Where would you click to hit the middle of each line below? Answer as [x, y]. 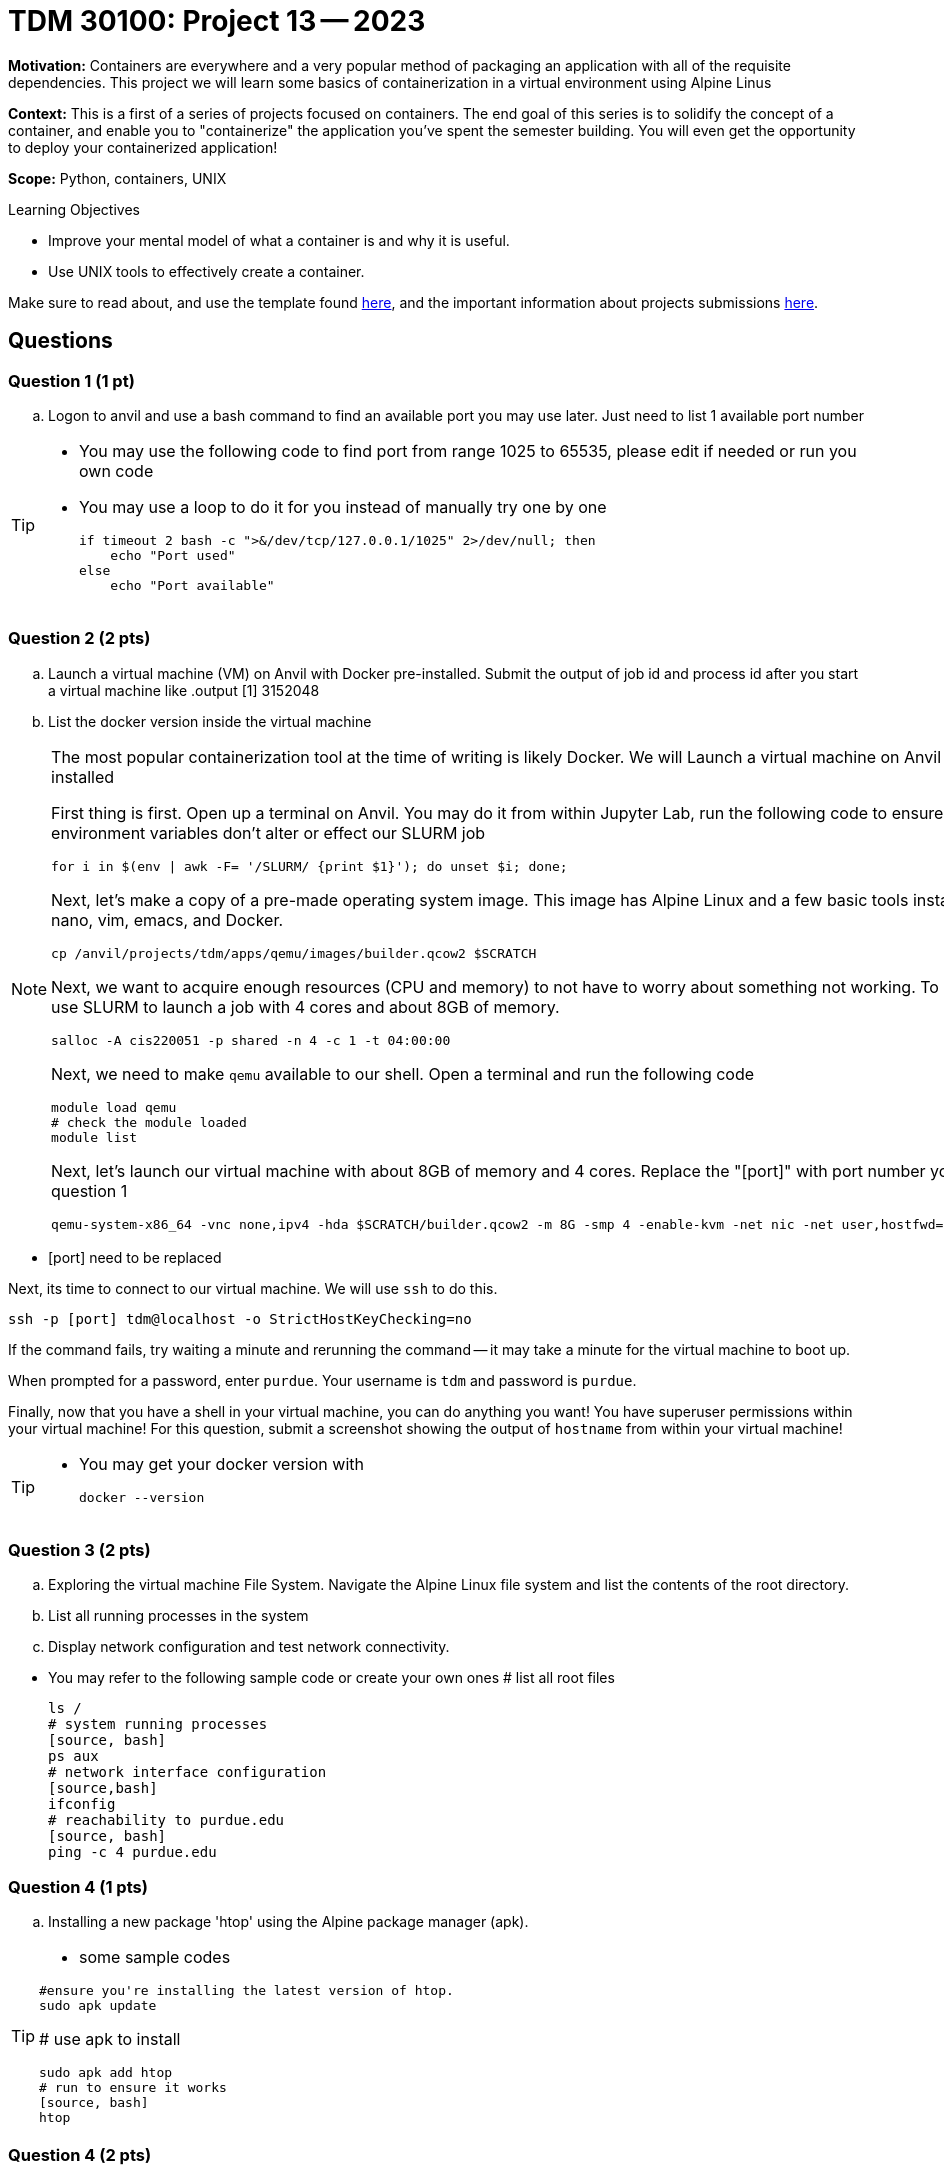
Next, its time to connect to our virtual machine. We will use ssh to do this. [253, 1288]
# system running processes [158, 1724]
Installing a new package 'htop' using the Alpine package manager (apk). [288, 1922]
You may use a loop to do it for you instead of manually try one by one [343, 506]
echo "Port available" [192, 585]
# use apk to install [110, 2039]
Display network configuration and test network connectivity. [249, 1647]
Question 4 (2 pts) [80, 2154]
